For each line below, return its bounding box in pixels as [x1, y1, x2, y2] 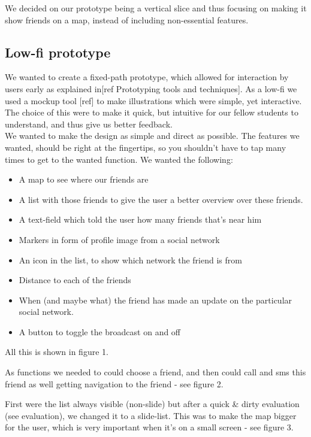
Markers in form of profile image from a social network [19, 233, 220, 245]
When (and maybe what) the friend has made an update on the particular [19, 293, 292, 306]
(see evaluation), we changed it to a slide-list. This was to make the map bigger [5, 409, 297, 421]
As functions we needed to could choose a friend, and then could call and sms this [5, 366, 306, 378]
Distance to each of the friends [19, 274, 131, 286]
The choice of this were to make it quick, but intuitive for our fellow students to [5, 106, 298, 119]
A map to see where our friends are [19, 173, 149, 186]
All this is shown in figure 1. [5, 345, 108, 358]
